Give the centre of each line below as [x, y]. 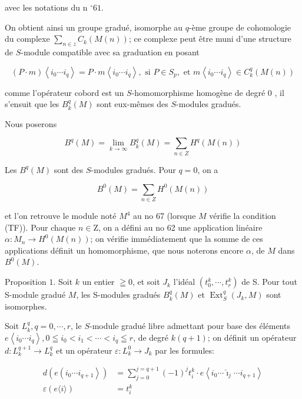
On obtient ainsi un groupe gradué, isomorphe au [94, 27]
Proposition [26, 282]
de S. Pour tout [270, 282]
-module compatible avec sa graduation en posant [110, 51]
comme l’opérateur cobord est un [64, 92]
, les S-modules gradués [118, 295]
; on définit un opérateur [252, 337]
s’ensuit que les [32, 104]
